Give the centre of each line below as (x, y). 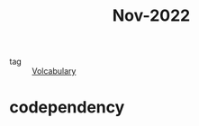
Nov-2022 (151, 16)
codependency (67, 108)
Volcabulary (54, 71)
